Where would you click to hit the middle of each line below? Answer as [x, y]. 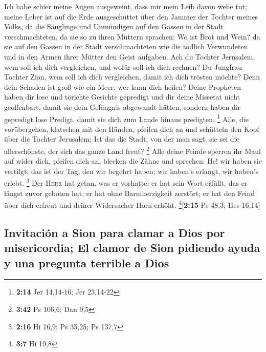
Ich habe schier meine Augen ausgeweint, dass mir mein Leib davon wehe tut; [126, 6]
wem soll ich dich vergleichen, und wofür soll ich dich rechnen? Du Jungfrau [123, 66]
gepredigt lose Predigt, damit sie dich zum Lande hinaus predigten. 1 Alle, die [126, 118]
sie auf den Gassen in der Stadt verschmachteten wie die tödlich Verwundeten [126, 46]
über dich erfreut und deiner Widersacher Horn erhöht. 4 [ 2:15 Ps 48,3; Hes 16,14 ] [132, 204]
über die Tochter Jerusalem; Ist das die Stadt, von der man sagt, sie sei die [122, 139]
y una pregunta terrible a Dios [87, 262]
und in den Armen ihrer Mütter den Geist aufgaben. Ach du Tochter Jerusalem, [130, 56]
